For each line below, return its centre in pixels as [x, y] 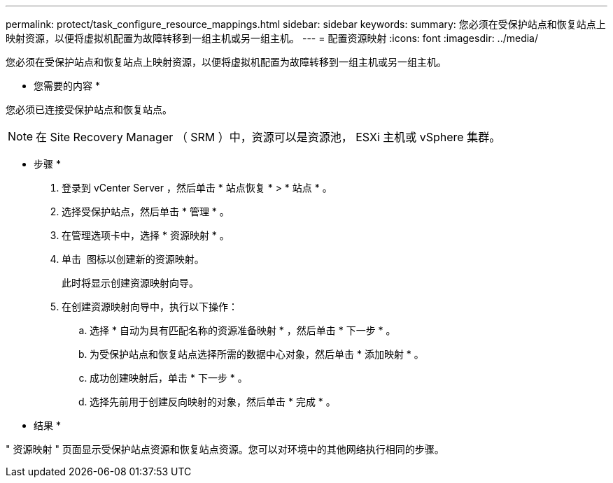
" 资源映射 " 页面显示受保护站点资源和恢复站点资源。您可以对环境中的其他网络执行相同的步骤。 [225, 449]
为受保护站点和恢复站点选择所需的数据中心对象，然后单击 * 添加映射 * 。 [257, 354]
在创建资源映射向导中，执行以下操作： [150, 307]
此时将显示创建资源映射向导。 [130, 283]
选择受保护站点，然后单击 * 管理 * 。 [146, 211]
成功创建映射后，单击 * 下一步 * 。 [169, 378]
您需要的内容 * [67, 86]
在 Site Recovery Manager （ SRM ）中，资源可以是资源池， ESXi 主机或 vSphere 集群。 [268, 137]
